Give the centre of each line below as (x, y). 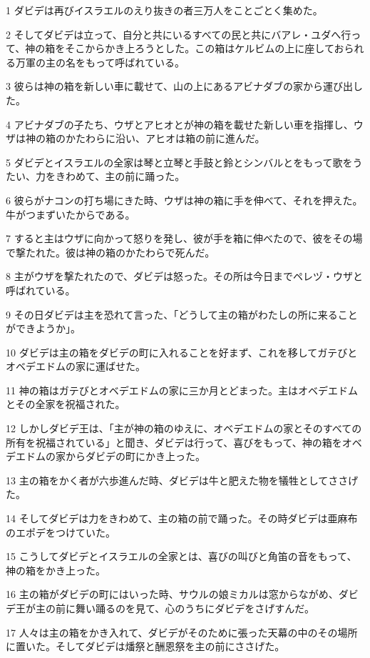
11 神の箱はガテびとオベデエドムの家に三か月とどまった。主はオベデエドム (182, 390)
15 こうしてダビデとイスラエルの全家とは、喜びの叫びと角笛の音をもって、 (181, 556)
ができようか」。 (43, 328)
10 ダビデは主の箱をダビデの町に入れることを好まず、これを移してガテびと (182, 352)
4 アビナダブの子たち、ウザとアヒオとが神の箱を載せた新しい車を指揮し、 (180, 124)
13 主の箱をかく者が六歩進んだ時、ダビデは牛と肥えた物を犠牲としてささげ (182, 480)
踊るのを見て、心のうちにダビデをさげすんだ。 (205, 608)
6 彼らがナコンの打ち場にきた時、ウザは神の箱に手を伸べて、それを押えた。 (184, 200)
